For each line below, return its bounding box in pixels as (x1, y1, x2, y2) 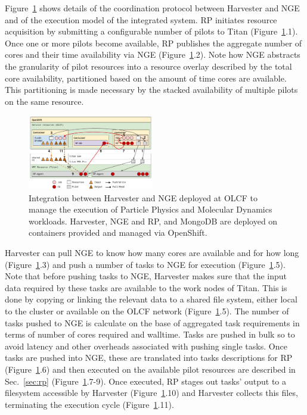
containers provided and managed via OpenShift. (29, 226, 207, 239)
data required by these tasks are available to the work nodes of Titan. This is (5, 281, 287, 294)
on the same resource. (5, 95, 84, 107)
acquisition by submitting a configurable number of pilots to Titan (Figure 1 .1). (5, 25, 298, 38)
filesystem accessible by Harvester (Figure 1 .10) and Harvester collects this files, (5, 386, 298, 399)
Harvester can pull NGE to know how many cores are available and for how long (5, 246, 299, 259)
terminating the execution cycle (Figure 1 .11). (5, 398, 174, 410)
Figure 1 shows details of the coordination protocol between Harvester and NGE (5, 2, 300, 14)
